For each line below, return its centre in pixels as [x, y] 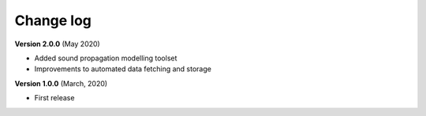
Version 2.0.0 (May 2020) [57, 44]
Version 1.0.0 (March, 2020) [61, 83]
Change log [53, 20]
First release [54, 98]
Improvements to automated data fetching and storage [123, 69]
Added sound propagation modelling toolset [106, 58]
